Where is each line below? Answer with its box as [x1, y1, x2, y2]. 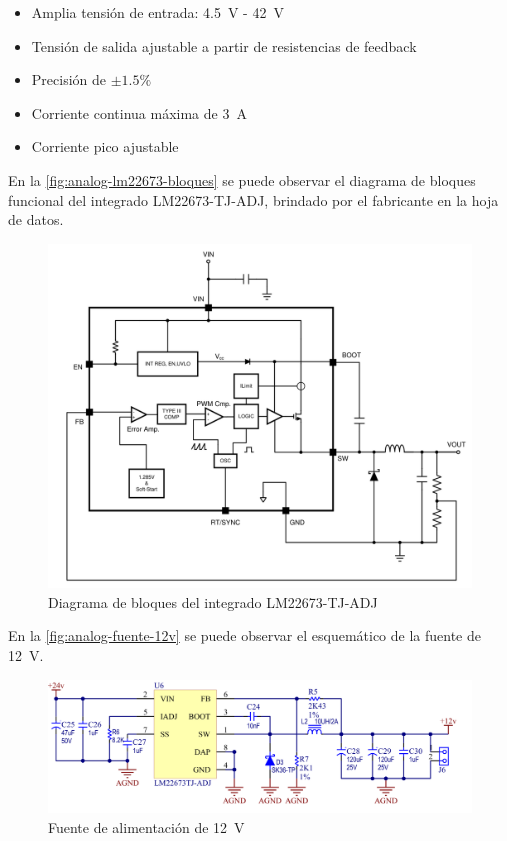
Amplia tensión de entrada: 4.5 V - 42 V [31, 2, 284, 22]
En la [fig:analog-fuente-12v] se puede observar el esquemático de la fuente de [8, 625, 482, 646]
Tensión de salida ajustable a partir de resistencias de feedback [31, 35, 417, 56]
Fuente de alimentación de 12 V [48, 816, 245, 837]
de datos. [8, 209, 64, 230]
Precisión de [31, 69, 106, 90]
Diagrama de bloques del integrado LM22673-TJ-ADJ [48, 591, 378, 612]
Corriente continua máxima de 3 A [31, 102, 247, 123]
